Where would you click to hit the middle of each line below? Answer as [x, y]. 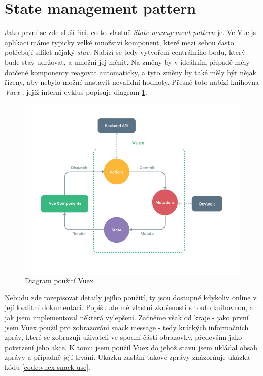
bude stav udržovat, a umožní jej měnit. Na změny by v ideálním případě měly [127, 62]
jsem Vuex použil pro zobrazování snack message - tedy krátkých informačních [127, 327]
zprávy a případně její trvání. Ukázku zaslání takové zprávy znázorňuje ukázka [127, 357]
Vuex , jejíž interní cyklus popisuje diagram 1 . [76, 92]
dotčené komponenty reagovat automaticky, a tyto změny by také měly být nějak [130, 72]
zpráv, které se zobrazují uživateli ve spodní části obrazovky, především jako [123, 337]
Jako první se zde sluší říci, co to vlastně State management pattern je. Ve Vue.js [130, 32]
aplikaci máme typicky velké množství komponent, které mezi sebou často [119, 42]
